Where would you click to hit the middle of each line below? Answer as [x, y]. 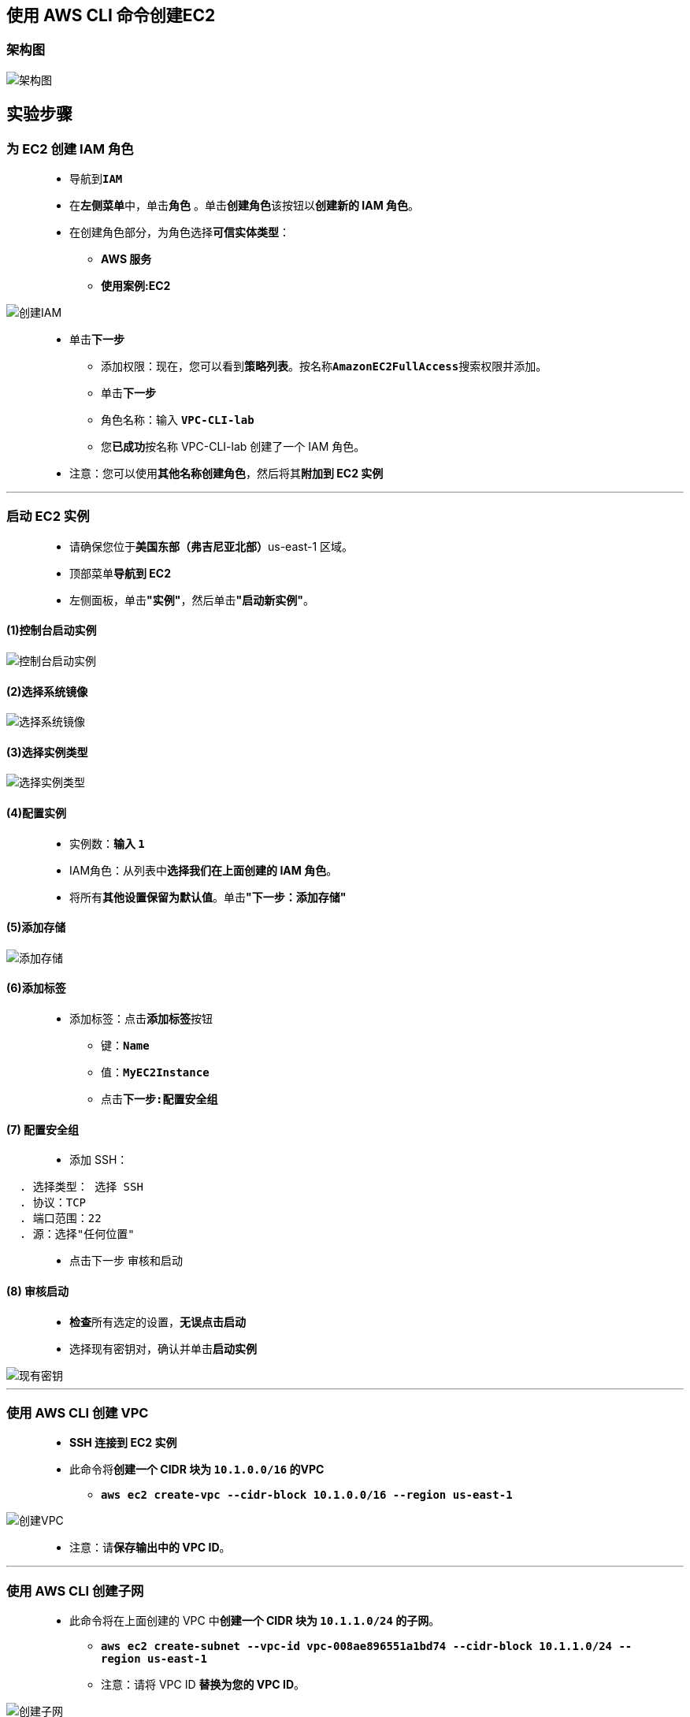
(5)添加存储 [36, 927]
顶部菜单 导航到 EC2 [120, 573]
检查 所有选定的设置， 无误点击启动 [158, 1321]
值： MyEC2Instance [155, 1072]
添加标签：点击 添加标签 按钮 [141, 1019]
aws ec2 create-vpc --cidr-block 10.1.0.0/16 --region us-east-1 [307, 1495]
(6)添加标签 [36, 988]
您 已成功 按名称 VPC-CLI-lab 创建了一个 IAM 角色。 [233, 447]
